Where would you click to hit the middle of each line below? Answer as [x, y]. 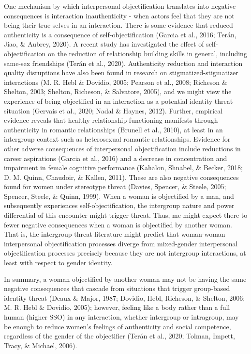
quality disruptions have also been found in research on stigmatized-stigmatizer [121, 72]
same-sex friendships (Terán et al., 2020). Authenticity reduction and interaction [123, 63]
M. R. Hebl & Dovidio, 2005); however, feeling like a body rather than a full [117, 307]
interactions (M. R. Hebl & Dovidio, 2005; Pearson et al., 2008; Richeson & [116, 82]
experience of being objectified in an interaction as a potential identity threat [118, 101]
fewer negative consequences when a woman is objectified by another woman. [118, 224]
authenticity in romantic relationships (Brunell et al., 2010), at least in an [113, 129]
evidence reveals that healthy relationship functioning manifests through [111, 120]
